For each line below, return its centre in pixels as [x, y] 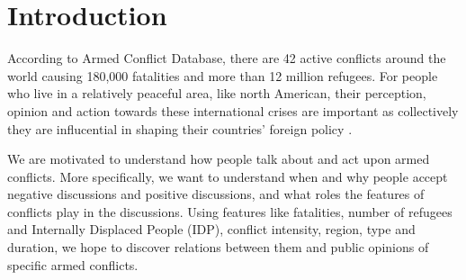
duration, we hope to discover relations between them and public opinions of [218, 247]
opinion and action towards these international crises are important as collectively [233, 110]
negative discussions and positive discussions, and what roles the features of [216, 194]
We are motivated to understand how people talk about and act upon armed [219, 159]
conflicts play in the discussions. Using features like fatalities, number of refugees [230, 211]
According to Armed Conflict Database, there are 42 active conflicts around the [227, 58]
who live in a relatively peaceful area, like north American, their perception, [217, 93]
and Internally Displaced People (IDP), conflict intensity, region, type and [211, 229]
